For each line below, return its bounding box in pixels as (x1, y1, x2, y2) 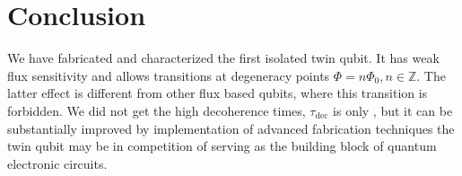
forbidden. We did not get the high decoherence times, (7, 101, 306, 119)
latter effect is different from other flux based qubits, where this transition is (7, 84, 428, 102)
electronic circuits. (7, 154, 108, 172)
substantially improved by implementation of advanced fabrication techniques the (7, 119, 455, 137)
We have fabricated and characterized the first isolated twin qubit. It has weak (7, 48, 440, 67)
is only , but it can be (333, 101, 453, 119)
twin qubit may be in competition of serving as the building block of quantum (7, 136, 437, 155)
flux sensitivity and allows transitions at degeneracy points (7, 66, 330, 84)
